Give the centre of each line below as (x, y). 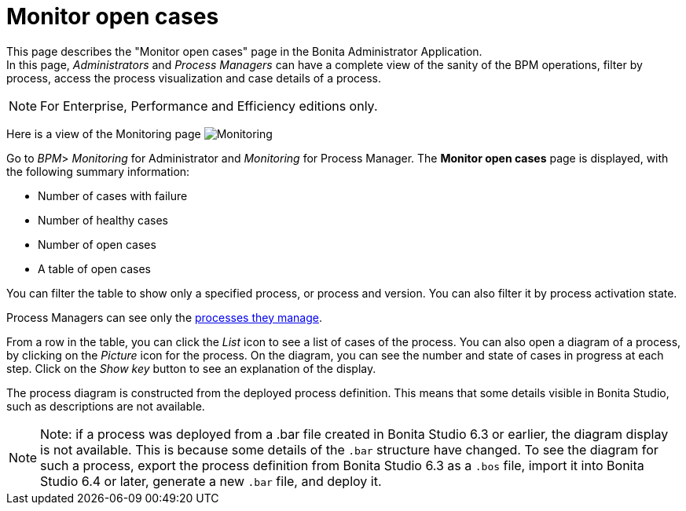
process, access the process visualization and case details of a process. (194, 78)
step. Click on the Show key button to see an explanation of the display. (191, 368)
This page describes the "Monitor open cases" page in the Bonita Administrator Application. (244, 51)
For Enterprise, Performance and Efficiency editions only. (209, 106)
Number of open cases (97, 244)
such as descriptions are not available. (106, 406)
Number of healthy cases (103, 220)
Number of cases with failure (113, 195)
